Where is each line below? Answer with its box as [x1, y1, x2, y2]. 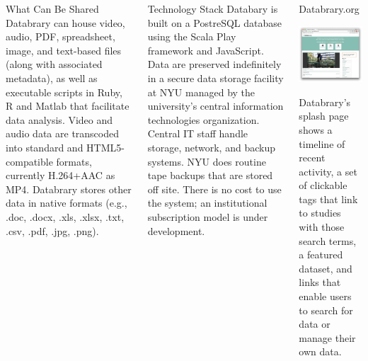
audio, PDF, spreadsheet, [6, 29, 115, 44]
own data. [299, 344, 342, 359]
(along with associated [6, 57, 103, 71]
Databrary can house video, [6, 15, 125, 30]
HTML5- [86, 139, 125, 154]
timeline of [299, 136, 345, 151]
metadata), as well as [6, 70, 98, 85]
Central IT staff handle [147, 126, 248, 141]
